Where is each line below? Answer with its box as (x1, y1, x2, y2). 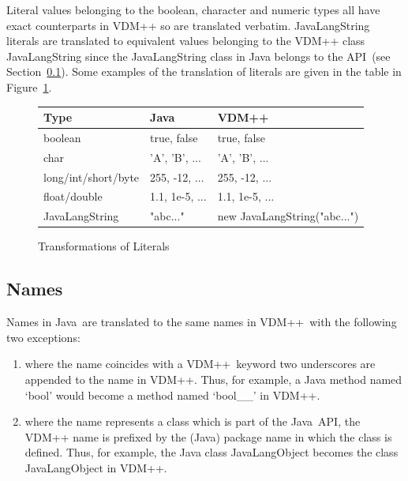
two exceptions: (6, 329, 80, 345)
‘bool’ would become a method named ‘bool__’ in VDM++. (24, 386, 320, 403)
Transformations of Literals (38, 238, 170, 254)
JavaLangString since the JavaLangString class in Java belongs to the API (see (6, 47, 391, 64)
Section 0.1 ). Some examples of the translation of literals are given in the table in (6, 63, 402, 80)
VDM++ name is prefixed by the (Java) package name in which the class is (24, 428, 392, 445)
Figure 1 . (6, 78, 52, 95)
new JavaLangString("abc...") (217, 208, 359, 224)
